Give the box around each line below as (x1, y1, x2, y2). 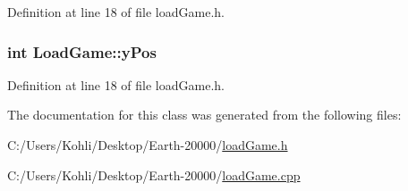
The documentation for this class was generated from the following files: (7, 105, 402, 124)
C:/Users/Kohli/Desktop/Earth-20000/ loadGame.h (7, 136, 288, 154)
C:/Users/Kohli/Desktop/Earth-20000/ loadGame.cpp (7, 165, 301, 184)
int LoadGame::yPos (7, 40, 157, 62)
